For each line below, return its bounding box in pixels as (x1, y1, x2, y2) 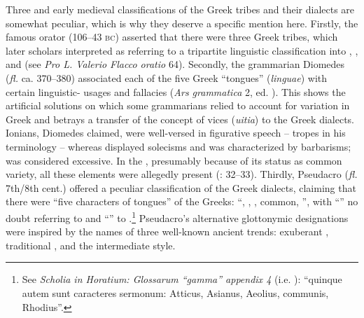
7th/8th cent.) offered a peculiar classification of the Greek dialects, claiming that (6, 180, 356, 195)
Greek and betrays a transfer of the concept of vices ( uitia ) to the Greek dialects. (6, 111, 354, 126)
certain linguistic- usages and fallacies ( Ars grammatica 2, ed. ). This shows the (6, 84, 346, 99)
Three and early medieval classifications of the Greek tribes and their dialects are (6, 2, 355, 16)
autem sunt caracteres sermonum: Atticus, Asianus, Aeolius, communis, (22, 285, 329, 300)
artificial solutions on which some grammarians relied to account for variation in (6, 98, 350, 113)
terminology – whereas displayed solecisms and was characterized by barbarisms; (6, 139, 351, 153)
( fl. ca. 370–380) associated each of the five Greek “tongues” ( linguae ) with (6, 70, 328, 85)
